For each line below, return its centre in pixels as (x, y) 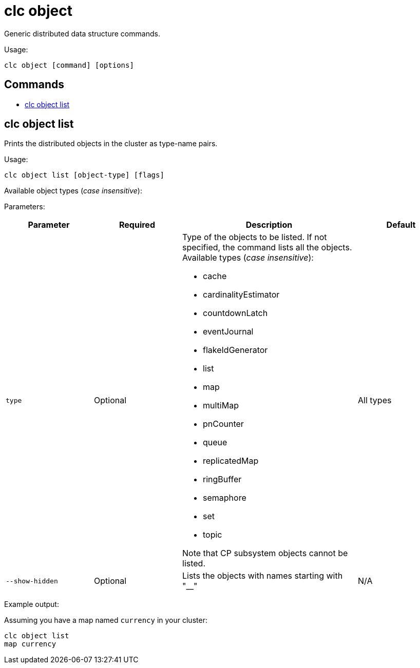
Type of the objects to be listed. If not (255, 237)
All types (375, 400)
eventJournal (228, 332)
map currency (30, 644)
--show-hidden (32, 581)
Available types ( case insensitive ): (248, 258)
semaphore (225, 498)
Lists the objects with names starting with (263, 576)
